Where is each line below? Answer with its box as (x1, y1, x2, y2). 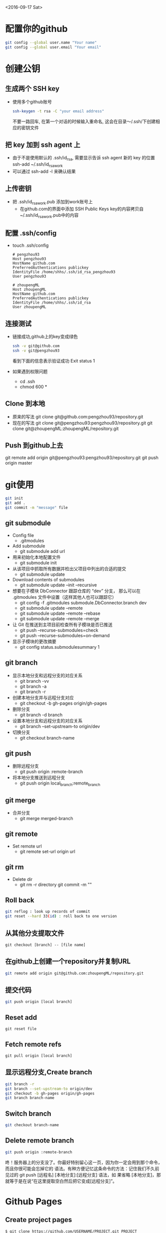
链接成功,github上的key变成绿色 (12, 334, 78, 339)
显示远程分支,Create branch (5, 1068, 92, 1077)
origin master (5, 460, 32, 466)
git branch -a (19, 683, 47, 689)
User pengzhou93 (12, 274, 46, 279)
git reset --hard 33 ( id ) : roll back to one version (5, 914, 117, 919)
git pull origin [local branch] (5, 1053, 72, 1058)
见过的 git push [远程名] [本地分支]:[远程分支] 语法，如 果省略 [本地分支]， (5, 1172, 157, 1178)
